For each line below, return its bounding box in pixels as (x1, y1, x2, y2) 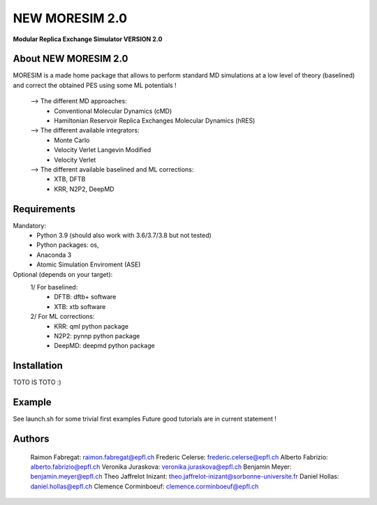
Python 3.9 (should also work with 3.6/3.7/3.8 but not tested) (36, 231, 212, 240)
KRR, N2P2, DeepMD (54, 185, 114, 193)
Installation (13, 360, 63, 372)
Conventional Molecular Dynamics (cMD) (54, 107, 172, 115)
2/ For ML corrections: (30, 312, 95, 321)
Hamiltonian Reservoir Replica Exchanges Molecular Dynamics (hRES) (54, 116, 256, 125)
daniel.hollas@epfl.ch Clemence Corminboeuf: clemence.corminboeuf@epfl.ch (30, 482, 259, 490)
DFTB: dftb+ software (54, 293, 117, 301)
